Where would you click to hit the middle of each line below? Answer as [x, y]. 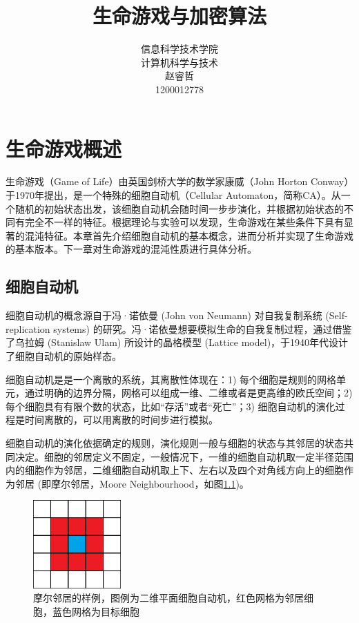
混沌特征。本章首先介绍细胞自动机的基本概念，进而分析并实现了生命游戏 [189, 235]
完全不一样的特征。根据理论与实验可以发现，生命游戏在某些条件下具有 [184, 222]
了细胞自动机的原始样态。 [64, 355]
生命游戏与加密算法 [179, 16]
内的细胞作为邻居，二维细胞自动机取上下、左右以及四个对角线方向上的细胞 [175, 470]
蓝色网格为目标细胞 [96, 611]
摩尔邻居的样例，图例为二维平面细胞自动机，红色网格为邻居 [168, 598]
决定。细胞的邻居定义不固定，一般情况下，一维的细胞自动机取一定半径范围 [184, 456]
